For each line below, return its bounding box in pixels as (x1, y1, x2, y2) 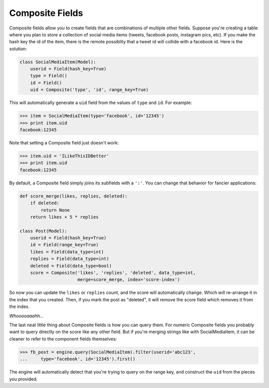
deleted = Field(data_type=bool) (30, 263, 112, 268)
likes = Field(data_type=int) (30, 249, 104, 255)
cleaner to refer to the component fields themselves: (9, 336, 117, 342)
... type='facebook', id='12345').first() (19, 356, 135, 362)
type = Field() (30, 73, 67, 79)
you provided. (9, 376, 38, 382)
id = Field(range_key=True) (30, 242, 99, 248)
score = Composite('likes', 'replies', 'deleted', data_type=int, (30, 270, 196, 276)
